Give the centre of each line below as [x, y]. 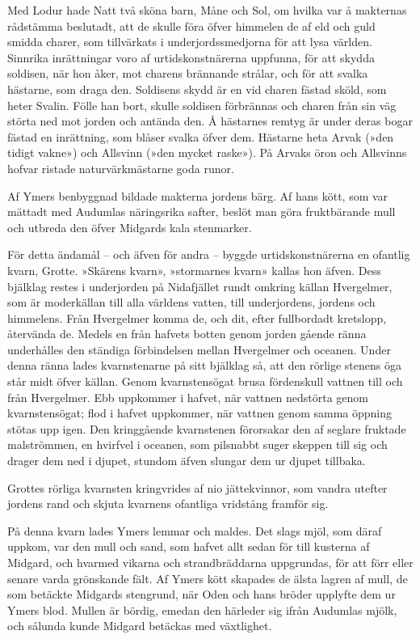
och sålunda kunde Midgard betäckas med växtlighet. [140, 626]
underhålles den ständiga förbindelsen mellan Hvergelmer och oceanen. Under [199, 349]
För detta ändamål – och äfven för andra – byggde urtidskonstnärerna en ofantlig [209, 254]
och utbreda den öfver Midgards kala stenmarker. [130, 227]
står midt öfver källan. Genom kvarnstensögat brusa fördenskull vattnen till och [205, 381]
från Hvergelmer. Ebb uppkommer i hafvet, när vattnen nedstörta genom [188, 397]
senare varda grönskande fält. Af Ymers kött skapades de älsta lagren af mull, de [208, 578]
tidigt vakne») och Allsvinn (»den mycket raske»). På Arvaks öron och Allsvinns [207, 152]
